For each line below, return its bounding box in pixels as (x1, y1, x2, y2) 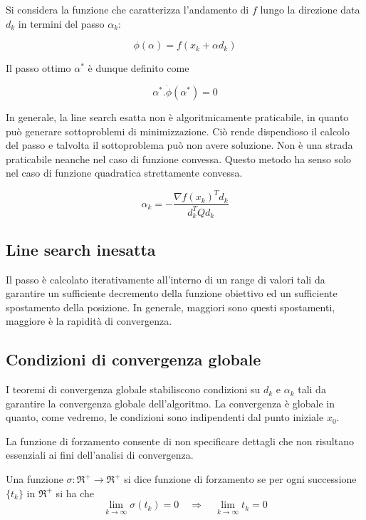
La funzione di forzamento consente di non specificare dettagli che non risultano (6, 433, 354, 448)
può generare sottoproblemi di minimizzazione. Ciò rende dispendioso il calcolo (6, 123, 350, 138)
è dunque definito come (88, 61, 189, 76)
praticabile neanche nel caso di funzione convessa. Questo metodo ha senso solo (6, 151, 352, 166)
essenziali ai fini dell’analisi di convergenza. (6, 447, 194, 462)
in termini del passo (18, 16, 105, 31)
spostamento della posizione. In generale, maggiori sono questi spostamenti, (6, 299, 335, 314)
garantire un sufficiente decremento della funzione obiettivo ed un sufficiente (6, 286, 338, 301)
